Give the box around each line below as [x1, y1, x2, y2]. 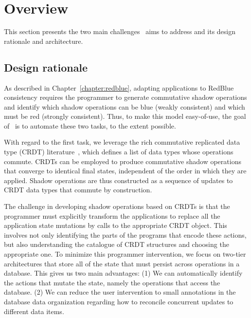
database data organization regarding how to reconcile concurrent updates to [4, 296, 233, 306]
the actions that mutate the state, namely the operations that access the [4, 277, 220, 287]
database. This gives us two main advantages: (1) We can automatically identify [4, 268, 243, 278]
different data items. [4, 306, 64, 316]
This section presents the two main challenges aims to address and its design [4, 26, 235, 37]
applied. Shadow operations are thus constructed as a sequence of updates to [4, 175, 233, 185]
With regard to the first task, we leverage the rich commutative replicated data [4, 137, 240, 147]
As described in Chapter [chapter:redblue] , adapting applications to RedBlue [4, 82, 234, 93]
